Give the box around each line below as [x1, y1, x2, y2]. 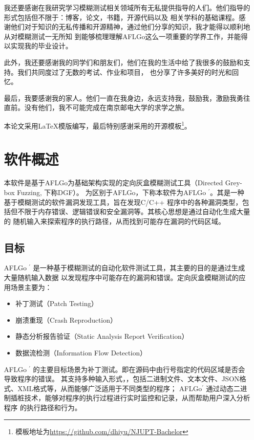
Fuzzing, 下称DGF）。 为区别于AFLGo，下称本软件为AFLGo [17, 187, 206, 197]
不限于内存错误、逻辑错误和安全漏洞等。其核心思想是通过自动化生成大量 [17, 206, 250, 217]
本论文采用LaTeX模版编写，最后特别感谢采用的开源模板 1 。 [4, 119, 191, 131]
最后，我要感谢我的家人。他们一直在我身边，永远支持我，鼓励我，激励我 [4, 92, 236, 103]
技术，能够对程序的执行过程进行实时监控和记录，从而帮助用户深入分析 [24, 393, 250, 403]
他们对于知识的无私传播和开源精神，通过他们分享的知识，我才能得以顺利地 [10, 22, 250, 32]
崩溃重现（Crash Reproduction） [15, 314, 117, 325]
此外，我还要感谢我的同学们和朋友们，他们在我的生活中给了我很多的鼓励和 [4, 57, 243, 67]
